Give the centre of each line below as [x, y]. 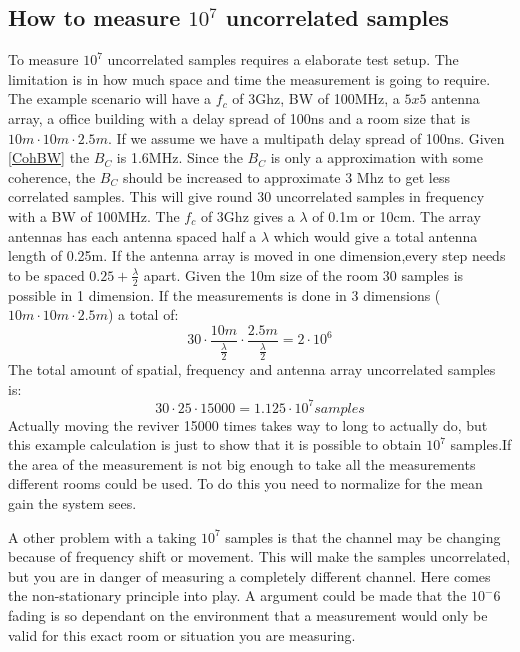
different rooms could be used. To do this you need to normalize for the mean [245, 483]
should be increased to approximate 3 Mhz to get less [286, 176]
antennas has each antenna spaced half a [132, 235]
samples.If [481, 444]
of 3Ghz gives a [247, 215]
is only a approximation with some [376, 157]
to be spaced [46, 274]
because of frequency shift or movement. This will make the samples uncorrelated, [259, 556]
